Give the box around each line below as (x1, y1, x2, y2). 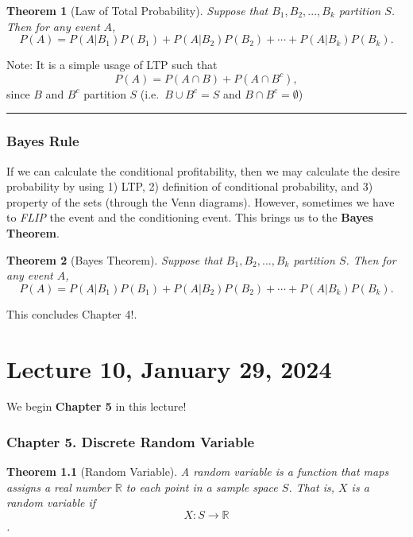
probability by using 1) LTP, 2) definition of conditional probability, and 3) (6, 178, 373, 195)
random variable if (6, 494, 96, 511)
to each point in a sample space (125, 478, 278, 495)
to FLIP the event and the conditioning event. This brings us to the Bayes (6, 209, 373, 226)
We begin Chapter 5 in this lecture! (6, 398, 187, 415)
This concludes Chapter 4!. (6, 305, 137, 322)
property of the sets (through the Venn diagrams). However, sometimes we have (6, 193, 395, 210)
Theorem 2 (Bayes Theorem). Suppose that (6, 251, 222, 268)
